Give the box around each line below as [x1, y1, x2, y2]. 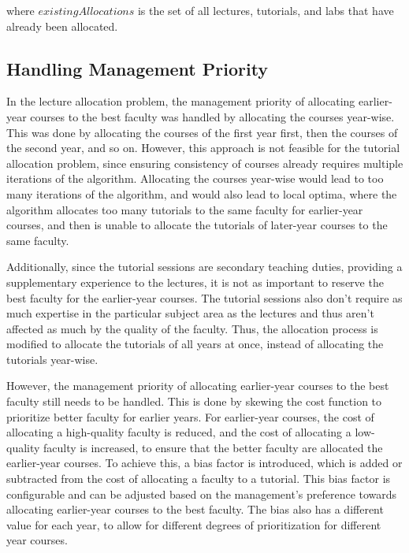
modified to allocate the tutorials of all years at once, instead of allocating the [6, 336, 384, 352]
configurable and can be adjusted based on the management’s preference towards [6, 485, 397, 502]
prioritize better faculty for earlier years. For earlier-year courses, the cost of [6, 408, 374, 425]
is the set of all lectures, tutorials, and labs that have [137, 2, 394, 18]
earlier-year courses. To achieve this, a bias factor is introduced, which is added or [6, 455, 403, 471]
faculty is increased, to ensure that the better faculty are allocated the [43, 439, 383, 455]
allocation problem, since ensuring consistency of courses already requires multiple [6, 154, 403, 171]
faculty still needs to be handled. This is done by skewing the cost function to [6, 393, 382, 410]
